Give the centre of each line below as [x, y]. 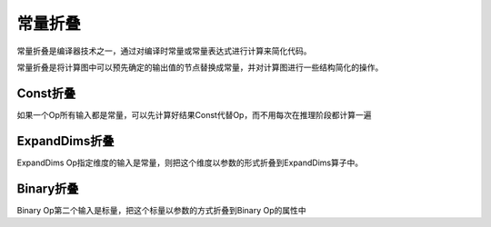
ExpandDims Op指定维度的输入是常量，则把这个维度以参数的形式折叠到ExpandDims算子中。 [190, 163]
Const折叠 [46, 93]
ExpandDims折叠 [65, 141]
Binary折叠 [48, 188]
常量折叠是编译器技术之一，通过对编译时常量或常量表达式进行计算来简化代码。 [164, 51]
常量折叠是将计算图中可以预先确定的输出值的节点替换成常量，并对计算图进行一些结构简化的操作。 [200, 67]
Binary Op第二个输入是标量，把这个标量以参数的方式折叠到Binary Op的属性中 [161, 210]
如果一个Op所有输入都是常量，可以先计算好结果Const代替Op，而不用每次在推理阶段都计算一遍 [194, 114]
